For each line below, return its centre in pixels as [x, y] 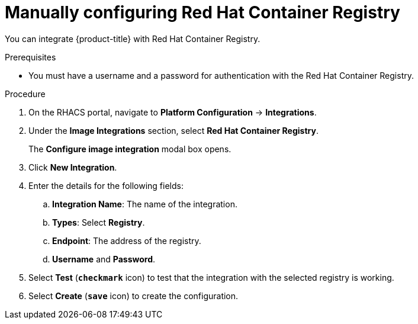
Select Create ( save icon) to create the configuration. [134, 296]
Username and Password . [104, 259]
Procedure [25, 94]
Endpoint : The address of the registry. [127, 240]
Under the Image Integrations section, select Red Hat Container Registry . [173, 130]
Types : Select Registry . [99, 222]
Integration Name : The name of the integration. [145, 204]
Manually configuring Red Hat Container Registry [202, 12]
